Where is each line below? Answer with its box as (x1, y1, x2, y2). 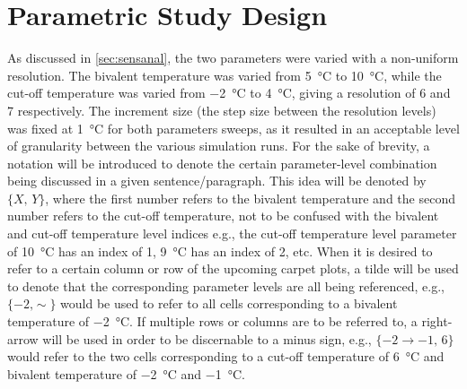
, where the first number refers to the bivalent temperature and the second (45, 188, 455, 207)
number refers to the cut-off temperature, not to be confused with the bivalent (7, 206, 439, 225)
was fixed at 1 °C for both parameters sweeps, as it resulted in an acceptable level (7, 118, 460, 137)
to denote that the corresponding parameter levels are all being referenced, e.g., (7, 276, 445, 295)
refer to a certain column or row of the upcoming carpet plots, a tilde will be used (7, 259, 459, 278)
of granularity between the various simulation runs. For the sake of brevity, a (7, 136, 430, 155)
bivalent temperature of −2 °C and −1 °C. (7, 364, 245, 383)
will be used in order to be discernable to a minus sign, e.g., (42, 329, 372, 348)
